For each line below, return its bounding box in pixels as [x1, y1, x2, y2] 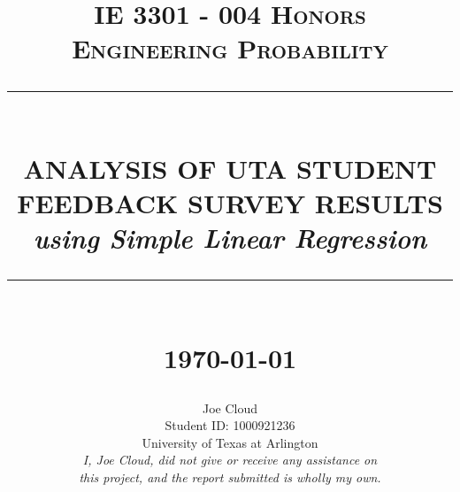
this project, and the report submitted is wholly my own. [79, 468, 381, 487]
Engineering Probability [72, 30, 388, 66]
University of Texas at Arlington [142, 433, 318, 451]
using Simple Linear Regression [33, 219, 427, 257]
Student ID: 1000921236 [165, 416, 295, 434]
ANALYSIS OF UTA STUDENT [23, 150, 437, 186]
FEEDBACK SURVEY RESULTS [17, 184, 443, 220]
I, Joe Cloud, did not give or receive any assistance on [82, 450, 378, 469]
